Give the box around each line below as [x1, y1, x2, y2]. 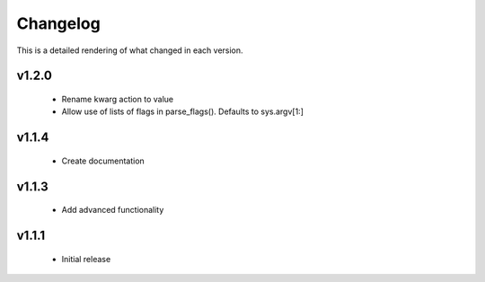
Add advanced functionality [61, 205, 164, 216]
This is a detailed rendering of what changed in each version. [16, 45, 243, 56]
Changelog [16, 13, 101, 33]
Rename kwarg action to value [61, 93, 174, 104]
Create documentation [61, 155, 145, 166]
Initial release [61, 253, 111, 264]
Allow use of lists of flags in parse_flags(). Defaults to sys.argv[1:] [61, 106, 304, 117]
